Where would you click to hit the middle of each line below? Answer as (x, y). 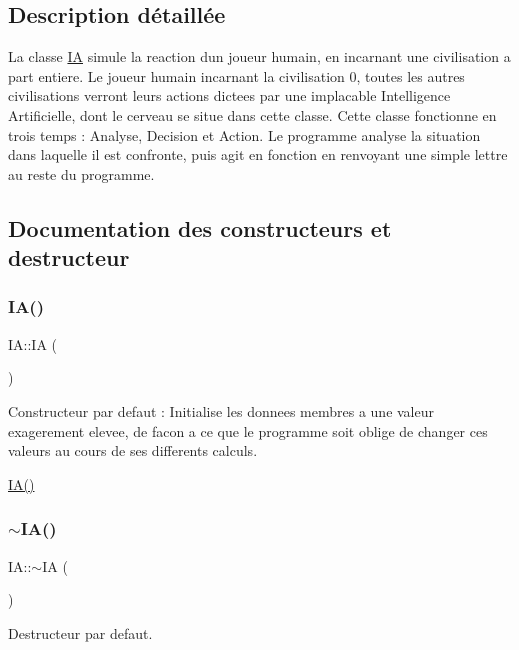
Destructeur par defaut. (80, 632)
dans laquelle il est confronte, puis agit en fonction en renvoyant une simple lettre (258, 154)
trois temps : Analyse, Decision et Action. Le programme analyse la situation (244, 134)
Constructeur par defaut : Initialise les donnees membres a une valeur (221, 410)
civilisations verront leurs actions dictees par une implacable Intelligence (229, 95)
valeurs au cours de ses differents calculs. (133, 450)
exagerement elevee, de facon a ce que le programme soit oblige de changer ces (248, 430)
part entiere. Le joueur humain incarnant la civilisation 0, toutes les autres (236, 75)
